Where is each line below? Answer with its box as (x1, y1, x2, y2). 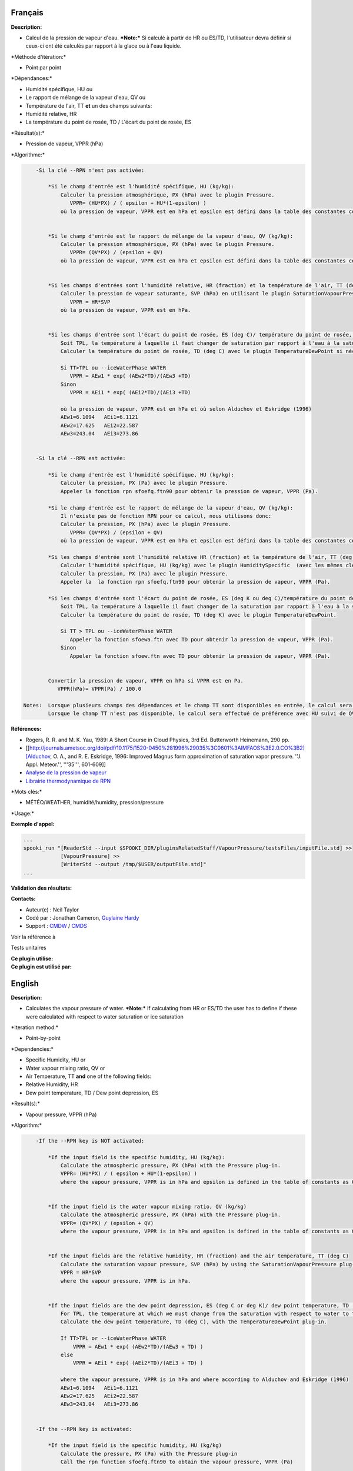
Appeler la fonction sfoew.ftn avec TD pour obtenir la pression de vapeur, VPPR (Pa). (69, 653, 331, 659)
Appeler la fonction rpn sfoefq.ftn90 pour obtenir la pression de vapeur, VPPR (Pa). (60, 488, 318, 494)
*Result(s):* (11, 1100, 41, 1107)
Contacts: (11, 895, 36, 903)
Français (11, 8, 44, 18)
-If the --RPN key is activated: (35, 1426, 132, 1432)
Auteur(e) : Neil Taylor (25, 906, 79, 913)
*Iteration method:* (11, 1024, 59, 1031)
